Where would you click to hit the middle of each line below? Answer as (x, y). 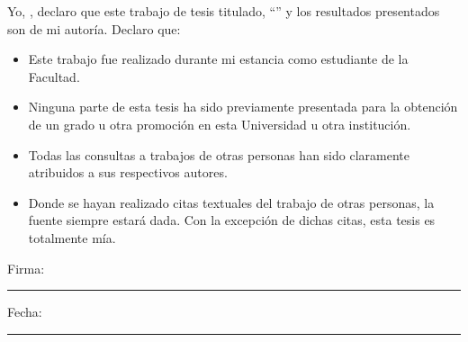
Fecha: (25, 312)
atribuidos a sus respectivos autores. (128, 172)
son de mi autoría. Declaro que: (94, 28)
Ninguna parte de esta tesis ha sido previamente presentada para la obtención (243, 107)
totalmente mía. (72, 237)
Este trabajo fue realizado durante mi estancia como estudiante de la (218, 59)
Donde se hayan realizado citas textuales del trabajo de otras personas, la (231, 202)
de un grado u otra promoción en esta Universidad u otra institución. (220, 124)
